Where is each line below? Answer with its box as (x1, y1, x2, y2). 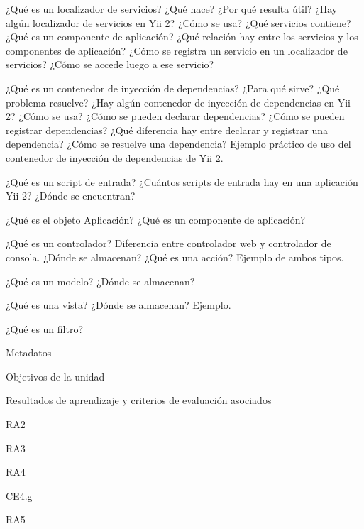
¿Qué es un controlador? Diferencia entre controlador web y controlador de (6, 236, 331, 251)
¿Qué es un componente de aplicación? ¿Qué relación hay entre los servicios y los (6, 29, 358, 44)
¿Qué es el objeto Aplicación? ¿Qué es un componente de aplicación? (6, 212, 306, 227)
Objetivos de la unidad (6, 369, 105, 383)
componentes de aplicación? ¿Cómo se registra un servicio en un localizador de (6, 43, 348, 58)
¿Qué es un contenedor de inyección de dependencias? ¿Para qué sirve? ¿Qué (6, 80, 340, 95)
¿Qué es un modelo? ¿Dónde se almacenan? (6, 273, 195, 288)
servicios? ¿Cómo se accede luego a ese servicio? (6, 57, 214, 72)
